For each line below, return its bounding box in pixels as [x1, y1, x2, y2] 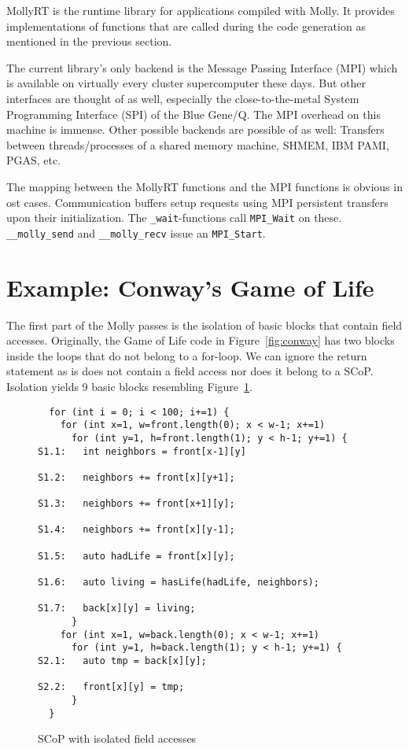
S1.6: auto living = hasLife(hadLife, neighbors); [38, 577, 319, 588]
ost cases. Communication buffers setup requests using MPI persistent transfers [6, 194, 389, 210]
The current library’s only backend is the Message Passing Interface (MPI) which [6, 59, 398, 76]
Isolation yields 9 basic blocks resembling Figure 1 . [6, 378, 252, 394]
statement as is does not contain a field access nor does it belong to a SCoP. [6, 363, 374, 379]
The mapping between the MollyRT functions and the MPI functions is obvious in [6, 178, 403, 194]
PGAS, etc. [6, 152, 61, 168]
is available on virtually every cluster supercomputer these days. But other [6, 75, 366, 91]
